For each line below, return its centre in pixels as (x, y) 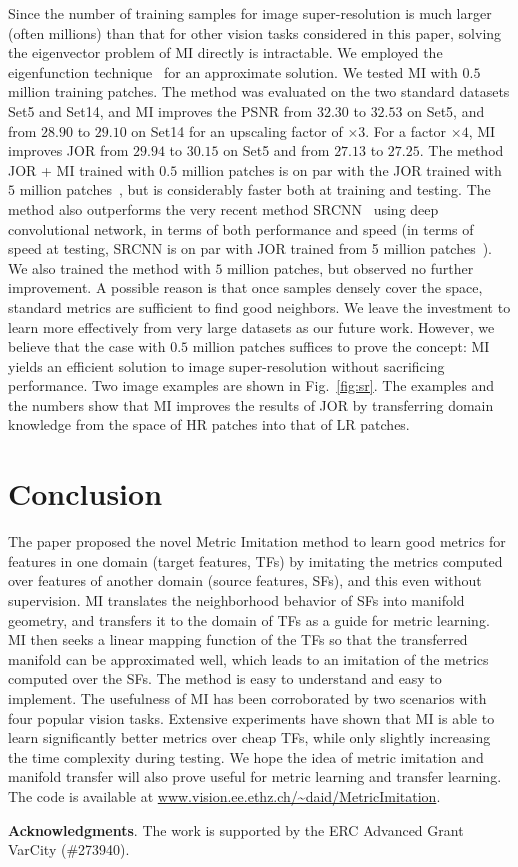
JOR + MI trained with (81, 169)
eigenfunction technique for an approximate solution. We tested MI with (233, 71)
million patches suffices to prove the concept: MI (341, 346)
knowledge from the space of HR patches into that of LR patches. (209, 424)
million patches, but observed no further (350, 267)
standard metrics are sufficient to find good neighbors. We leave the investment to (259, 306)
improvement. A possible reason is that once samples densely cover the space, (245, 287)
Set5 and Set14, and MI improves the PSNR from (160, 110)
